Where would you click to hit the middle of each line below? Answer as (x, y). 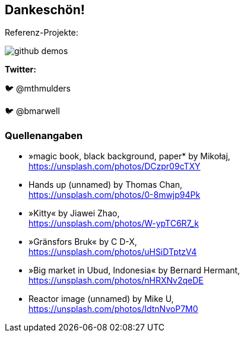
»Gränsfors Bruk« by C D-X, (83, 242)
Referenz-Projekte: (42, 33)
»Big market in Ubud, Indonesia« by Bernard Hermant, (134, 270)
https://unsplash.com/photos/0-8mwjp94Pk (115, 195)
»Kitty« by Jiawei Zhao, (74, 213)
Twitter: (20, 70)
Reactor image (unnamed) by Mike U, (101, 299)
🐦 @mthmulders (38, 89)
